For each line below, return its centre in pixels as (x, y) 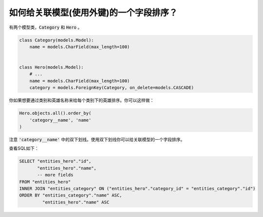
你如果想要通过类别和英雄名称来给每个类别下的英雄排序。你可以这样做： (82, 100)
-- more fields (55, 175)
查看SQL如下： (24, 148)
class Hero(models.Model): (51, 67)
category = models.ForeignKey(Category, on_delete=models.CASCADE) (112, 88)
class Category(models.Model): (57, 40)
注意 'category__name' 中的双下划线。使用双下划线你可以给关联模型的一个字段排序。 (97, 139)
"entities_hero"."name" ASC (76, 202)
